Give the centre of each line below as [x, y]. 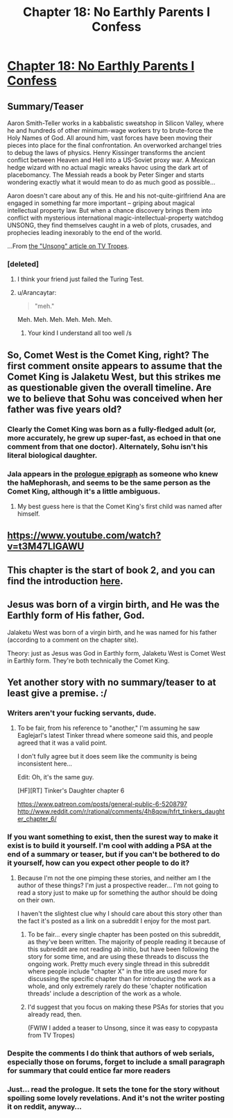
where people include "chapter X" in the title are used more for [117, 971]
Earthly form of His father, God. [76, 616]
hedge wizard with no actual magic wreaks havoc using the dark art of [108, 167]
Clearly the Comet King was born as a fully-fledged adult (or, [112, 429]
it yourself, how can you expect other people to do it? [98, 863]
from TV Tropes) [51, 1035]
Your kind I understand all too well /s [79, 333]
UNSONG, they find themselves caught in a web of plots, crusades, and [110, 225]
